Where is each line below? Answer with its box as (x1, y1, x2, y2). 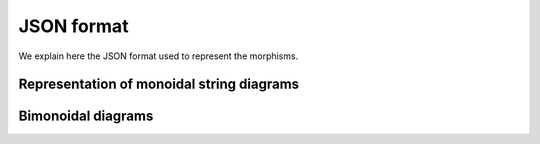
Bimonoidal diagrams (18, 108, 154, 125)
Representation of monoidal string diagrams (18, 76, 300, 93)
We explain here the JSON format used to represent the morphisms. (18, 50, 299, 62)
